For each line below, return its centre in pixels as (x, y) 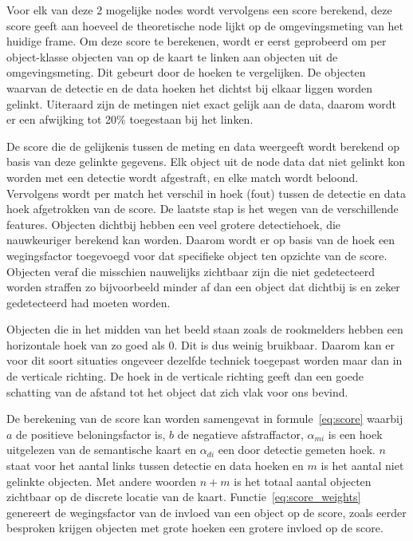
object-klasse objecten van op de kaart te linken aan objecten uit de (172, 56)
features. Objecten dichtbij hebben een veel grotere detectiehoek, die (174, 224)
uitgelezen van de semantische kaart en (102, 450)
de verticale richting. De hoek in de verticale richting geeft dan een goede (185, 376)
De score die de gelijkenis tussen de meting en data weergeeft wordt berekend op (203, 146)
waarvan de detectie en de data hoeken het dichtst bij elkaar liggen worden (190, 87)
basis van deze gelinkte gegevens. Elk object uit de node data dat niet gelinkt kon (206, 162)
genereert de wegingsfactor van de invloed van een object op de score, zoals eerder (206, 512)
